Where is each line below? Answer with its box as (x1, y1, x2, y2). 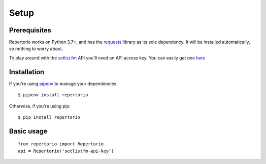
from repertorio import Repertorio (18, 141, 104, 147)
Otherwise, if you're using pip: (9, 103, 71, 109)
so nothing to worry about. (9, 46, 64, 52)
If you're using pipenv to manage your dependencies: (9, 81, 118, 86)
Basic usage (9, 127, 48, 135)
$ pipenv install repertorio (18, 92, 88, 98)
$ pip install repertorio (18, 114, 81, 120)
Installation (9, 68, 44, 76)
